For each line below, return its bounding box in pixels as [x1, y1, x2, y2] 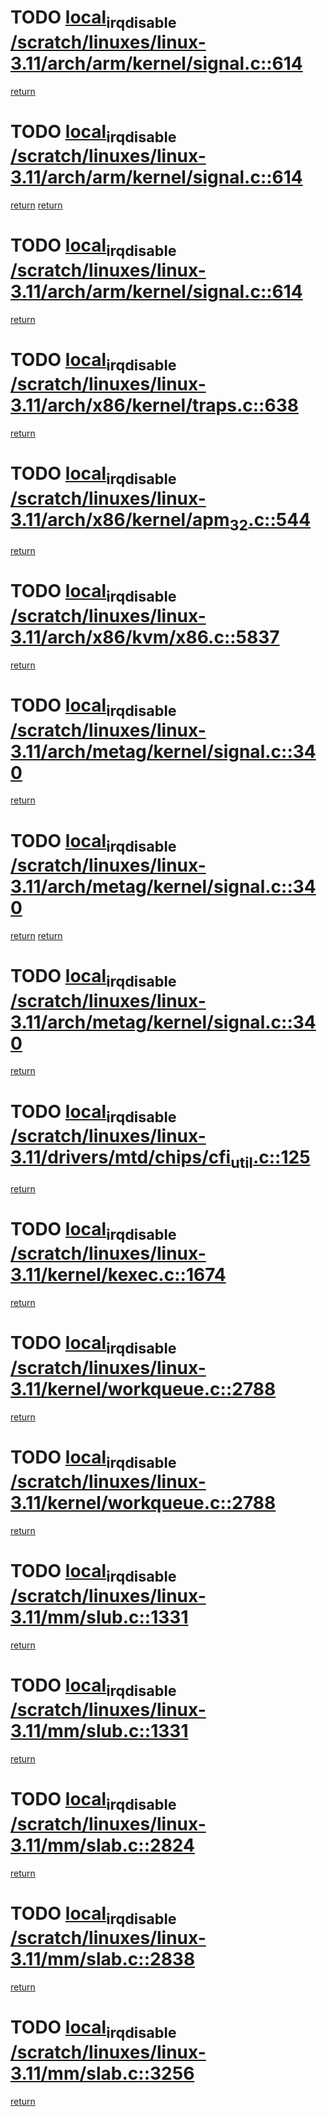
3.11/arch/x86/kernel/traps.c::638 [10, 394, 299, 417]
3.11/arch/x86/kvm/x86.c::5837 [10, 626, 280, 649]
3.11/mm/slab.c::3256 [10, 2062, 195, 2085]
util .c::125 [230, 1146, 311, 1172]
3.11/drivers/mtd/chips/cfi [10, 1146, 232, 1169]
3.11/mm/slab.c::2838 [10, 1948, 196, 1971]
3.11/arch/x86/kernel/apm [10, 508, 230, 531]
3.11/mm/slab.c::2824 [10, 1834, 195, 1856]
